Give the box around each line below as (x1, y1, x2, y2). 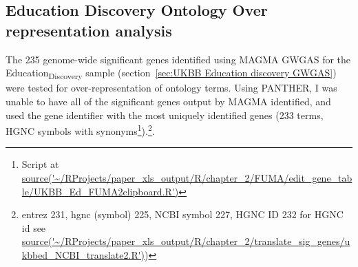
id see (21, 220, 46, 235)
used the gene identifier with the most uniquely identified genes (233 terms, (6, 107, 324, 122)
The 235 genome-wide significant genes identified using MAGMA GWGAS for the (6, 52, 351, 66)
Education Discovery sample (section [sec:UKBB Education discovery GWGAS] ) (6, 65, 337, 81)
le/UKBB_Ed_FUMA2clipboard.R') (21, 184, 179, 198)
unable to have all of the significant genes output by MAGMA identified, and (6, 94, 331, 108)
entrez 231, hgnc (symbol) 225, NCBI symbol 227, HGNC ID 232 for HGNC (21, 207, 344, 222)
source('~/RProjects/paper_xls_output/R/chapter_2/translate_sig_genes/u (21, 234, 350, 248)
